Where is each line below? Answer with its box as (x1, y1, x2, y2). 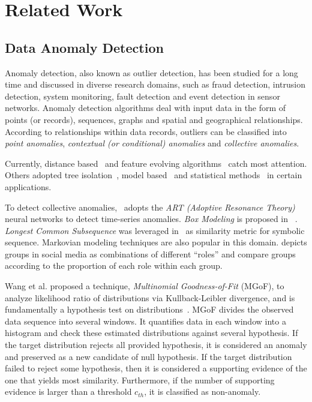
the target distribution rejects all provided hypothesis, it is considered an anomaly (5, 338, 307, 351)
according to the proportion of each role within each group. (5, 259, 223, 272)
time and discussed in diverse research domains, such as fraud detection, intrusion (5, 78, 305, 91)
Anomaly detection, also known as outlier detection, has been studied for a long (5, 66, 298, 79)
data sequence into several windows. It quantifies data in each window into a (5, 314, 286, 327)
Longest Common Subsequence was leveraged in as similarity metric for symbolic (5, 224, 305, 236)
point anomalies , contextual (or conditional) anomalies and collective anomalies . (5, 137, 299, 149)
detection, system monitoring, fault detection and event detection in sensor (5, 89, 280, 102)
